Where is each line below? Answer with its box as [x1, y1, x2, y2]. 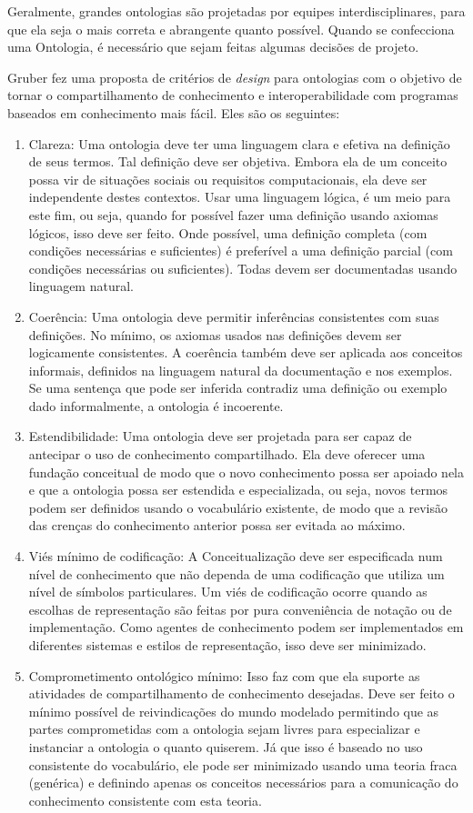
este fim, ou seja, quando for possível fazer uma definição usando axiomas [28, 205, 438, 224]
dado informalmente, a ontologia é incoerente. [28, 396, 284, 415]
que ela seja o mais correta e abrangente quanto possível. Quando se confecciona [7, 19, 455, 38]
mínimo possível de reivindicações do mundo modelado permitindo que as [28, 701, 439, 720]
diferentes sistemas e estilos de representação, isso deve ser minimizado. [28, 636, 427, 654]
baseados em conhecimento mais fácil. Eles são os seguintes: [7, 103, 340, 122]
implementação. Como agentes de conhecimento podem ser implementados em [28, 617, 464, 637]
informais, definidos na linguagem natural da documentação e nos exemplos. [28, 360, 453, 379]
